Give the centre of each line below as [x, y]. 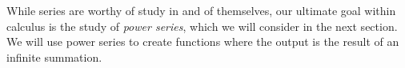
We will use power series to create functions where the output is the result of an [203, 42]
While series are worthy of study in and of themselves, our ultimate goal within [201, 10]
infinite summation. [54, 57]
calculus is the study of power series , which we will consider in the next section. [202, 26]
